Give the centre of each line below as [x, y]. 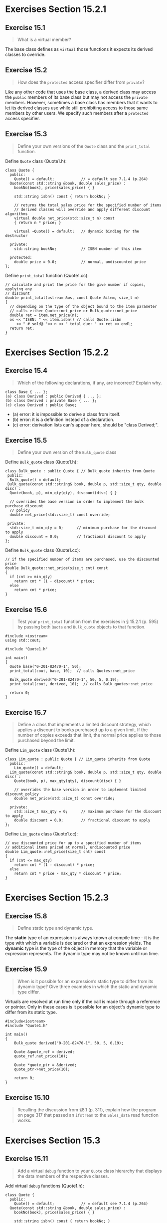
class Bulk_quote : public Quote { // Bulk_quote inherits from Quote [80, 471]
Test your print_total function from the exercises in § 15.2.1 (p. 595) [88, 621]
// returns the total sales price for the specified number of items [88, 205]
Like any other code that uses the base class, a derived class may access [81, 92]
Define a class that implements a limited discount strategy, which [84, 725]
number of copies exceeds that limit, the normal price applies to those [89, 735]
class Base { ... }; [27, 392]
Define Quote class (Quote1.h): [36, 161]
